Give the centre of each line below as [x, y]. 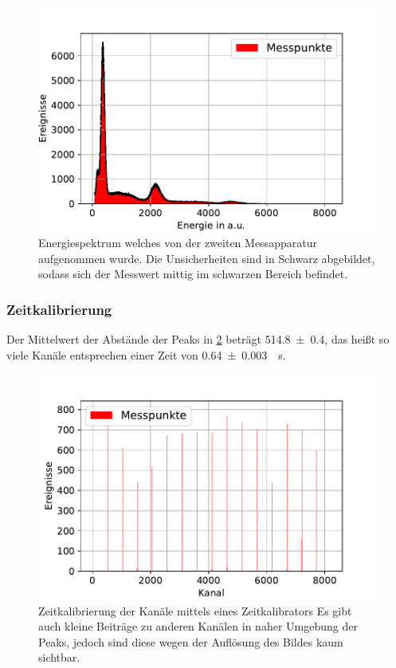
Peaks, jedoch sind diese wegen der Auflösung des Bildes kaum [191, 641]
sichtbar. [59, 657]
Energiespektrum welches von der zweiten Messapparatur [178, 243]
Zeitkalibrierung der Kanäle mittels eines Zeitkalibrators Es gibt [195, 610]
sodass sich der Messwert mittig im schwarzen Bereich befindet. [193, 274]
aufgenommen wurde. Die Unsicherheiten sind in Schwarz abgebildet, [207, 258]
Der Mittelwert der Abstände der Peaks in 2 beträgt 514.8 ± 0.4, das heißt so [198, 339]
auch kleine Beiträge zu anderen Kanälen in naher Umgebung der [198, 626]
